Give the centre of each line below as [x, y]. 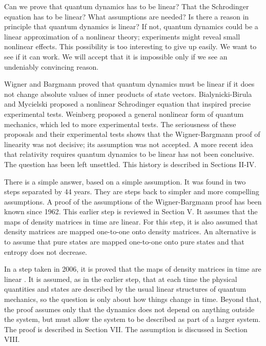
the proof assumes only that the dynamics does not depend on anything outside [129, 309]
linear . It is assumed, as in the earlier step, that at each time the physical [121, 279]
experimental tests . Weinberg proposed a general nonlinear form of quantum [124, 114]
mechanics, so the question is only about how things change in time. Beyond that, [133, 299]
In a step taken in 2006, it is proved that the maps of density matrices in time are [133, 269]
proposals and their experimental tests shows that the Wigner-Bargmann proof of [132, 134]
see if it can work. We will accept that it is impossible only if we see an [116, 56]
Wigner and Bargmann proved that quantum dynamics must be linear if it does [129, 84]
